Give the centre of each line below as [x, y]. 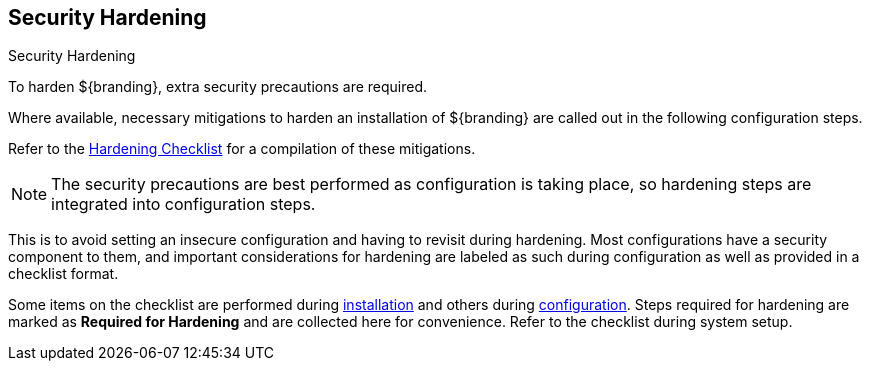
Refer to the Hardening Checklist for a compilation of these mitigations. [242, 149]
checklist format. [63, 274]
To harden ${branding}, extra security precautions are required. [218, 87]
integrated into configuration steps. [183, 204]
